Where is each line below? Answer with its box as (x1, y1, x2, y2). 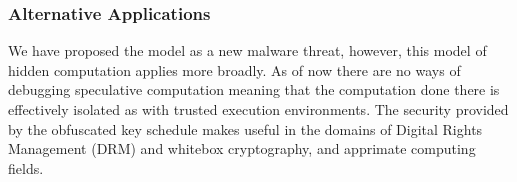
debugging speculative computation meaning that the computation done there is (8, 79, 500, 100)
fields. (8, 157, 44, 178)
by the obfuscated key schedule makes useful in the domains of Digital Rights (8, 118, 483, 139)
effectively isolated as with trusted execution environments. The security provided (8, 99, 509, 119)
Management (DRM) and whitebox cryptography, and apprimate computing (8, 138, 476, 159)
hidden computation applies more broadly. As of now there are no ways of (8, 59, 461, 80)
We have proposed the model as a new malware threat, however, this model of (8, 40, 487, 61)
